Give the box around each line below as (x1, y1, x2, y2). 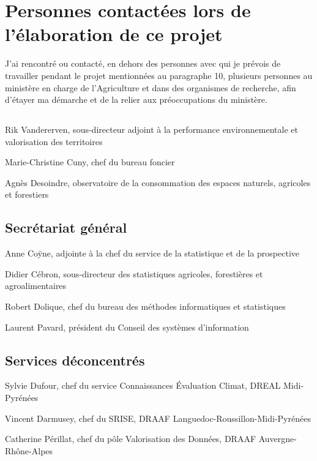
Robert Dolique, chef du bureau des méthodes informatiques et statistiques (5, 300, 286, 313)
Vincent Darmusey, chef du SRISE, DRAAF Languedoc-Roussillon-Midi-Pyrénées (5, 411, 311, 424)
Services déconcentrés (5, 350, 145, 369)
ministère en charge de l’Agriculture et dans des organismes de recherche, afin (5, 81, 296, 94)
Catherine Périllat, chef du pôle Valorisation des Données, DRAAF (5, 432, 256, 445)
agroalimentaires (5, 279, 67, 292)
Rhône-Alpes (5, 444, 53, 457)
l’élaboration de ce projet (5, 21, 223, 47)
